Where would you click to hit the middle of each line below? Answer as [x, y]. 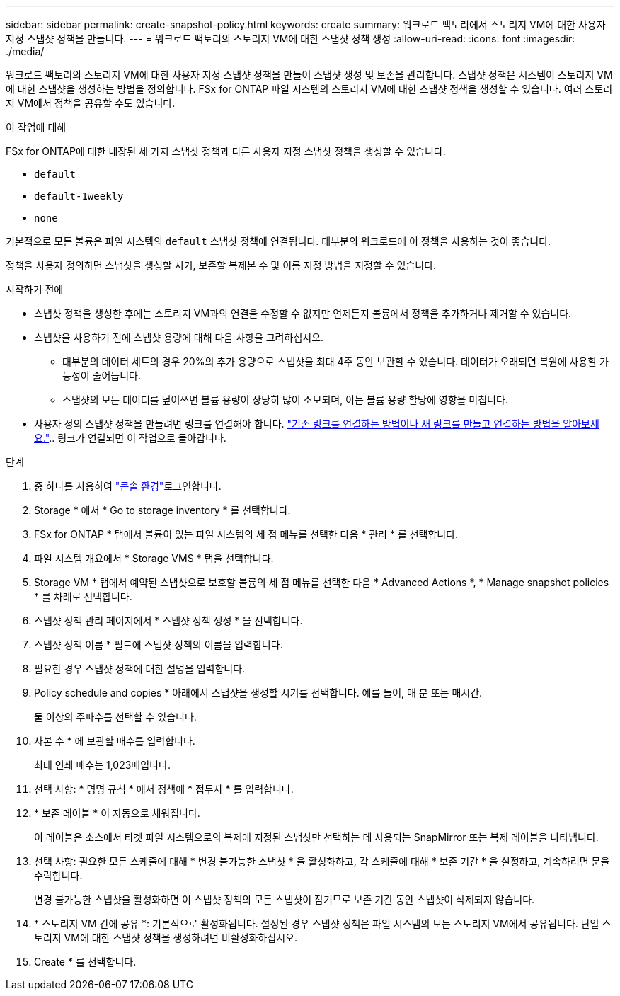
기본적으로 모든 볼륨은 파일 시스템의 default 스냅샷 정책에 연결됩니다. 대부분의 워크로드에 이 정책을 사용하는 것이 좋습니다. [279, 241]
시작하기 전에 [35, 289]
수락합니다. [58, 875]
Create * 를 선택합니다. [85, 962]
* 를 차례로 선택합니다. [83, 596]
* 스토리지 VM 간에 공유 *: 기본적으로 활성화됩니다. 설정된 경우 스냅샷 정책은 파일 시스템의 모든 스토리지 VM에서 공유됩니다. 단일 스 [323, 923]
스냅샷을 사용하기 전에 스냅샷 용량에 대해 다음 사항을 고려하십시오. [179, 337]
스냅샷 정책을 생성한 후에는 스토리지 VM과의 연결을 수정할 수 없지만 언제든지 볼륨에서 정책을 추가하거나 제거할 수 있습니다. [303, 313]
